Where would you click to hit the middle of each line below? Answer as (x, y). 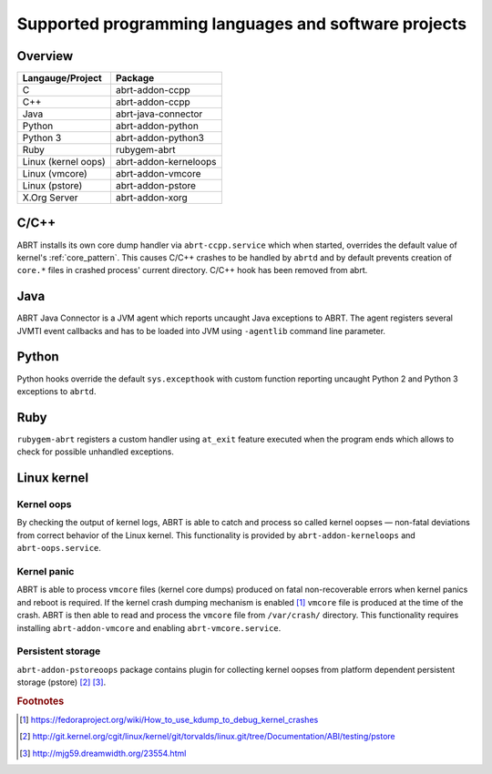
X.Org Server (50, 198)
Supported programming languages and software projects (242, 24)
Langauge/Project (62, 78)
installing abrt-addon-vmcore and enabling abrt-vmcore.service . (149, 627)
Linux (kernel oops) (64, 162)
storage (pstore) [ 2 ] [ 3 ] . (61, 682)
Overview (45, 56)
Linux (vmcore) (55, 174)
